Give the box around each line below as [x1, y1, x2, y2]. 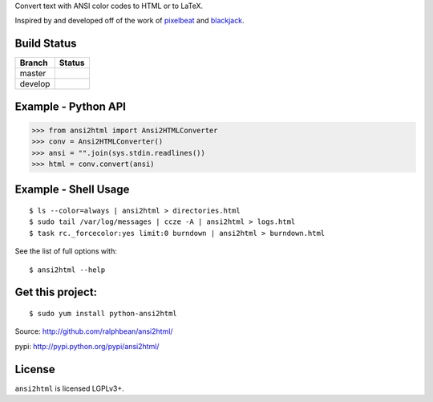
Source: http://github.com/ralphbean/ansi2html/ [14, 327, 173, 336]
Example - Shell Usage [14, 183, 130, 197]
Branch [19, 57, 48, 68]
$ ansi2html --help [29, 265, 106, 274]
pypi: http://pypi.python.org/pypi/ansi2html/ [14, 341, 160, 351]
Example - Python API [14, 99, 126, 113]
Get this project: [14, 286, 98, 299]
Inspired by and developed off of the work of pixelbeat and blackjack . [14, 16, 245, 26]
